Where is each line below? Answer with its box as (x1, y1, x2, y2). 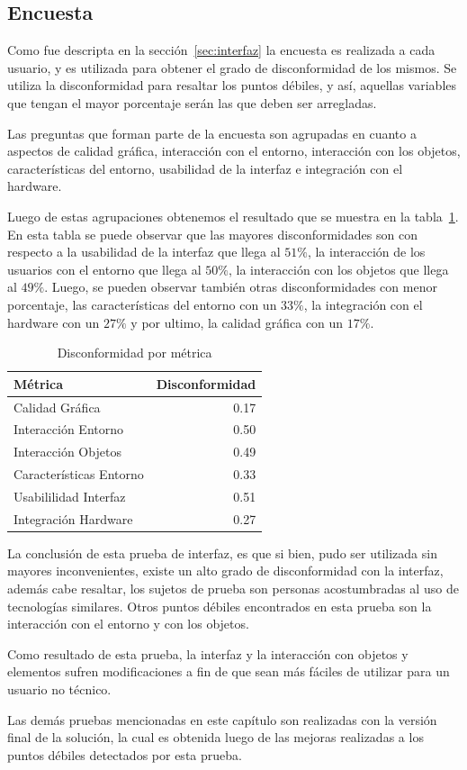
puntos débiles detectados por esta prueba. (7, 745, 242, 764)
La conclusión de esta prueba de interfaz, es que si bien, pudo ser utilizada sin (7, 543, 437, 562)
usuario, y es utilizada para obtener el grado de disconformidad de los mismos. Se (7, 58, 457, 77)
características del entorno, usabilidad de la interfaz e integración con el (7, 159, 403, 177)
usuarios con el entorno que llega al (7, 259, 202, 278)
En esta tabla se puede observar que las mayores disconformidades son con (7, 224, 418, 243)
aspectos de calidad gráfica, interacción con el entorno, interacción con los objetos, (7, 141, 461, 160)
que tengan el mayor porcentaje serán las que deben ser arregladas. (7, 93, 377, 112)
